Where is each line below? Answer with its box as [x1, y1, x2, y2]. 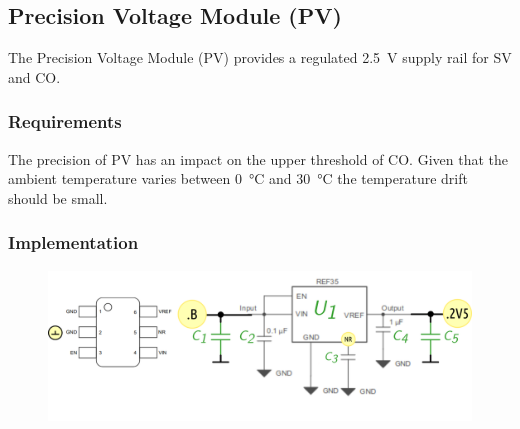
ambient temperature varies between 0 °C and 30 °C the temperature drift [8, 168, 468, 189]
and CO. [8, 66, 61, 87]
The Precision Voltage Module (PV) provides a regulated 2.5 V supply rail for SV [8, 47, 512, 68]
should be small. [8, 187, 108, 208]
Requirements [8, 109, 122, 134]
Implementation [8, 230, 139, 255]
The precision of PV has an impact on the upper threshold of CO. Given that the [8, 148, 508, 169]
